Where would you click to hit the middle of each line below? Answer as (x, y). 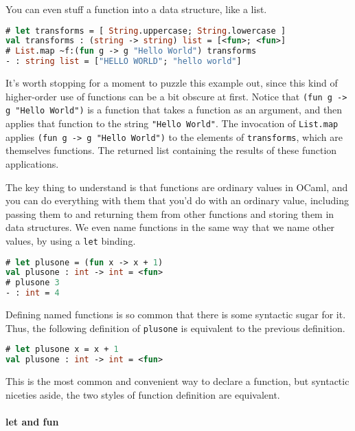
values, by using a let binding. (71, 240)
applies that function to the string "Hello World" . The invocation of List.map (172, 123)
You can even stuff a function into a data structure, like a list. (136, 9)
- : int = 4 (33, 293)
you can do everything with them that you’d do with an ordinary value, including (177, 200)
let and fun (32, 421)
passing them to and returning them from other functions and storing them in (170, 213)
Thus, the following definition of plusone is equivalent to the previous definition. (175, 328)
